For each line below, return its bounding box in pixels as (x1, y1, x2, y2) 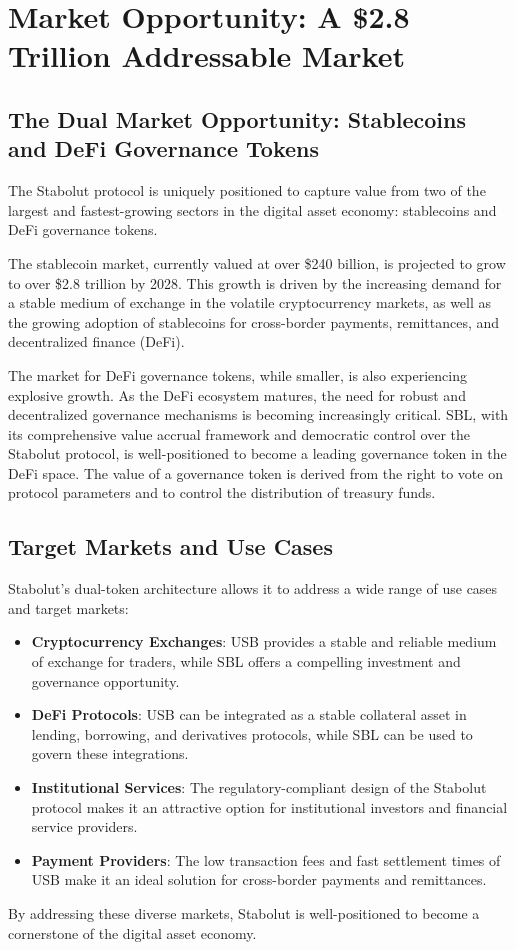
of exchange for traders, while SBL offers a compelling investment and (31, 651, 461, 672)
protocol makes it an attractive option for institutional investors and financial (31, 796, 508, 817)
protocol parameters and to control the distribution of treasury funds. (8, 482, 436, 503)
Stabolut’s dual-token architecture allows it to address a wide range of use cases (8, 578, 498, 599)
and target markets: (8, 597, 129, 618)
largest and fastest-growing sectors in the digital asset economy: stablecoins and (8, 199, 497, 220)
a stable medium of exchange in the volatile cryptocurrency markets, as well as (8, 292, 492, 313)
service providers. (31, 816, 138, 837)
